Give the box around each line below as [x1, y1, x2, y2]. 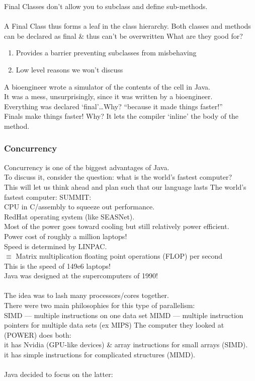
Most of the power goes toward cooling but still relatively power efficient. [4, 221, 229, 232]
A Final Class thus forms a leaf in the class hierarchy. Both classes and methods [4, 21, 251, 31]
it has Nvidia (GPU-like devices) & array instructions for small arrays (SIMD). [4, 339, 248, 350]
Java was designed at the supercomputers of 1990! [4, 270, 158, 281]
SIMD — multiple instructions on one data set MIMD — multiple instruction [4, 310, 243, 320]
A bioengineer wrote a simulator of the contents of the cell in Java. [4, 81, 210, 92]
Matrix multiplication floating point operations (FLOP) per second [16, 251, 223, 261]
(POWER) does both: [4, 329, 71, 340]
